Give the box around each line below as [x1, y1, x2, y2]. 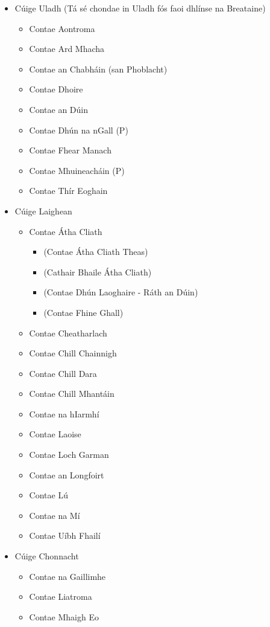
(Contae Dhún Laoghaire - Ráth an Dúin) [43, 286, 198, 298]
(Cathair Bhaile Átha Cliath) [43, 265, 152, 278]
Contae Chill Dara [29, 367, 97, 379]
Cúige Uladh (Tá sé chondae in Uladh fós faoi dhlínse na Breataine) [14, 2, 266, 14]
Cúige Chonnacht [14, 550, 79, 562]
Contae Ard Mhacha [29, 42, 105, 55]
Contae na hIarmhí [29, 407, 99, 420]
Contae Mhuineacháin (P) [29, 164, 125, 176]
